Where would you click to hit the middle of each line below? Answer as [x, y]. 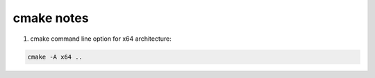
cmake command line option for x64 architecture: [101, 39]
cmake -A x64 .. [55, 57]
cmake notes [51, 18]
